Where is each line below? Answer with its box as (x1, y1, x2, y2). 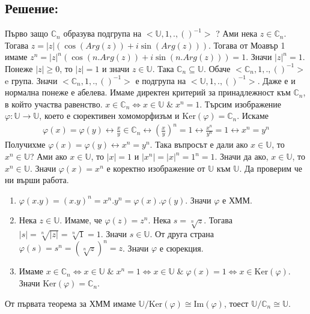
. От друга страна (150, 228, 214, 240)
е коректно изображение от (106, 162, 205, 174)
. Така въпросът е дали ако (150, 138, 248, 151)
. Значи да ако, (214, 150, 269, 163)
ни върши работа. (5, 174, 69, 186)
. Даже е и (257, 74, 296, 86)
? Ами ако (29, 150, 67, 163)
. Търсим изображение (199, 97, 282, 110)
